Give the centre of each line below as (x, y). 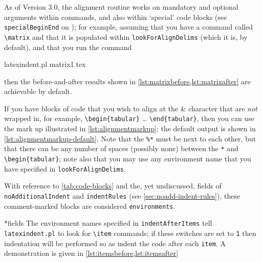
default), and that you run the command (68, 47)
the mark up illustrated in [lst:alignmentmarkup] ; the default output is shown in (130, 128)
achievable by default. (38, 91)
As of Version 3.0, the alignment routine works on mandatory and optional (121, 7)
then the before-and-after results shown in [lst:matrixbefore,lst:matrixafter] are (127, 81)
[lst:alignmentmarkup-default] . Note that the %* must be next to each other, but (130, 138)
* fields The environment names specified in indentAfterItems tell (108, 223)
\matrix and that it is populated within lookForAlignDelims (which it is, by (126, 37)
